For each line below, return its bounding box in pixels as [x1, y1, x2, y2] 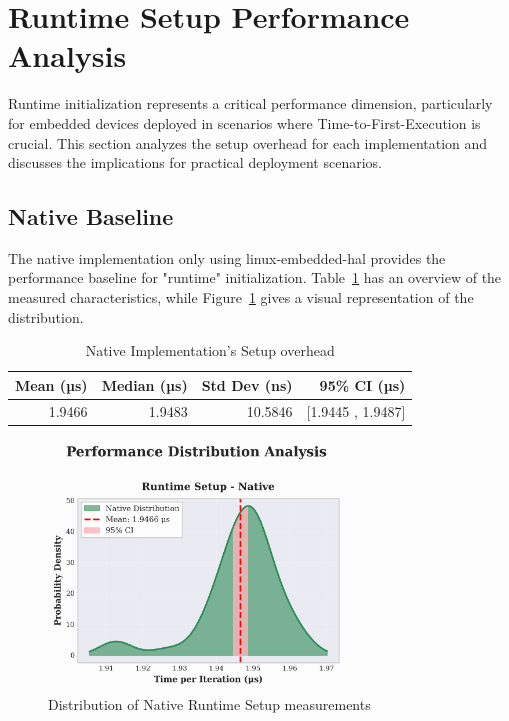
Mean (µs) [15, 374, 88, 395]
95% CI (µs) [319, 374, 406, 395]
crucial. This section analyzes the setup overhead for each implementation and [8, 132, 488, 153]
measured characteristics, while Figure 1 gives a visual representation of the [8, 287, 474, 308]
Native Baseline [8, 201, 174, 232]
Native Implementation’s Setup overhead [85, 340, 335, 361]
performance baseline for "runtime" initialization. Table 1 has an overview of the [8, 267, 502, 288]
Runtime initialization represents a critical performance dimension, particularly [8, 93, 493, 114]
